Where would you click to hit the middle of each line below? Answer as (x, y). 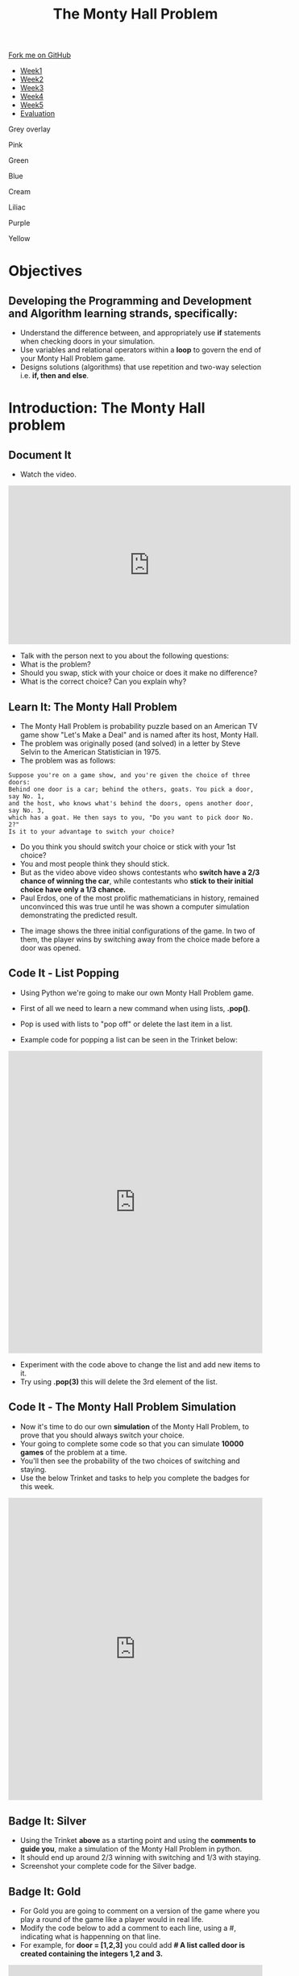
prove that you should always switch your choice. (102, 1435)
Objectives (46, 271)
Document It (40, 455)
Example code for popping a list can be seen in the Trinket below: (129, 1039)
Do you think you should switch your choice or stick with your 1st (128, 847)
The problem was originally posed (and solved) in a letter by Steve (130, 743)
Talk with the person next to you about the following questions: (125, 656)
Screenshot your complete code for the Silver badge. (108, 1866)
